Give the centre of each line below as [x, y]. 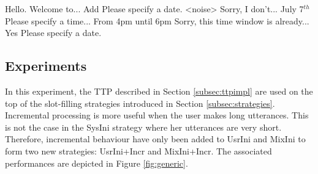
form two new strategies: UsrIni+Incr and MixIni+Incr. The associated [138, 150]
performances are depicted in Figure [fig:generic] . [97, 163]
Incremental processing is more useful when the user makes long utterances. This [157, 115]
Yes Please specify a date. [53, 33]
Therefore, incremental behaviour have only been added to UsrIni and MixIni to [155, 139]
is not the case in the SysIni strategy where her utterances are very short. [143, 127]
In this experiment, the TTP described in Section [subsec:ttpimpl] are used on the [159, 91]
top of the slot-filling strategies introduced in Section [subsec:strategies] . [140, 103]
